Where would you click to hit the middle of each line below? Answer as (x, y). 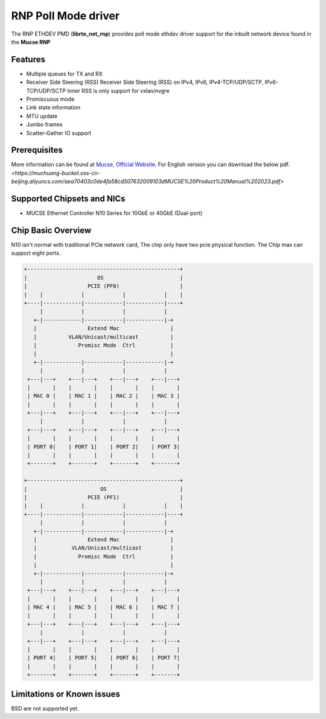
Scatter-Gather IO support (59, 133)
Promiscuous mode (50, 99)
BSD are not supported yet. (45, 708)
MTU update (42, 116)
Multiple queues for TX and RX (64, 74)
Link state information (53, 107)
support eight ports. (36, 253)
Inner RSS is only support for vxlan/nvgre (118, 91)
